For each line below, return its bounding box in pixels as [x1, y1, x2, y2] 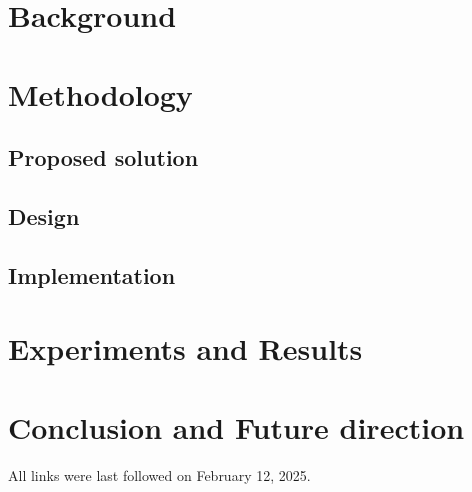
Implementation [8, 259, 176, 290]
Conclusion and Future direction [8, 406, 465, 447]
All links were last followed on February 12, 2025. [8, 464, 311, 485]
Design [8, 200, 80, 231]
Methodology [8, 73, 193, 114]
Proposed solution [8, 142, 199, 173]
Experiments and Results [8, 328, 363, 369]
